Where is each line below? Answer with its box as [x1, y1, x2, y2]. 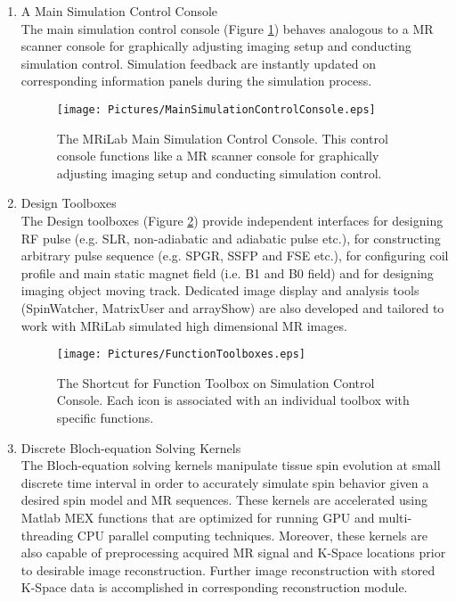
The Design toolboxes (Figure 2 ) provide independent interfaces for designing [20, 211, 444, 229]
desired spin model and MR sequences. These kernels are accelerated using [20, 491, 428, 509]
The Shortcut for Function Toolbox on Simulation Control [56, 373, 375, 392]
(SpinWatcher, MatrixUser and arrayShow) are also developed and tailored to [20, 298, 444, 317]
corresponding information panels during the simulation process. [20, 71, 372, 90]
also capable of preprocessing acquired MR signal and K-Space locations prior [20, 543, 446, 562]
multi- [379, 507, 412, 526]
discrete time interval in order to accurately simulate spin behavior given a [20, 473, 429, 491]
